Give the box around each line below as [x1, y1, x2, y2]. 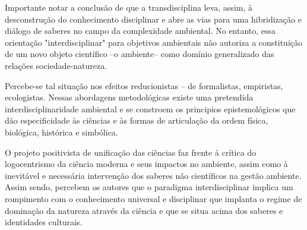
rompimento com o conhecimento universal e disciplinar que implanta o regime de [5, 192, 302, 204]
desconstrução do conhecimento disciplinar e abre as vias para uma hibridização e [5, 12, 302, 25]
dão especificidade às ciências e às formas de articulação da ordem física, [5, 114, 268, 127]
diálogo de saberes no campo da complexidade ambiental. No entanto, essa [5, 24, 276, 37]
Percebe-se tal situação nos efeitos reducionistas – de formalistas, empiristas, [5, 79, 283, 92]
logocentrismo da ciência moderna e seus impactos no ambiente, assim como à [5, 157, 288, 170]
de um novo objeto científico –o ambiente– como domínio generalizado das [5, 48, 274, 60]
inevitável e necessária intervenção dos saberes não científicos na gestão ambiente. [5, 169, 302, 181]
